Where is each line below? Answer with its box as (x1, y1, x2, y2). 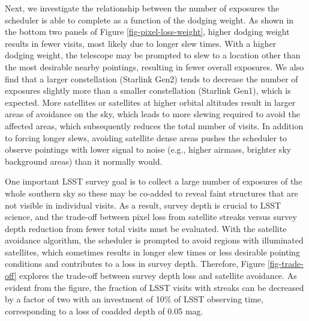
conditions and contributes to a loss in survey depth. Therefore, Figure (5, 257, 265, 270)
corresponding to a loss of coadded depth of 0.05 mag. (5, 304, 203, 317)
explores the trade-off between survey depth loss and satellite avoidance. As (19, 269, 297, 282)
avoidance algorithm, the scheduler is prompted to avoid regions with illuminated (5, 234, 304, 246)
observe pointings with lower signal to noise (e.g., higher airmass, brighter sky (5, 143, 292, 156)
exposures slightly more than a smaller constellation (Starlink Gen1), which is (5, 84, 291, 97)
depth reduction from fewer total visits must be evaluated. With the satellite (5, 222, 287, 234)
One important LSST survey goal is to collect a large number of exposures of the (5, 175, 302, 188)
